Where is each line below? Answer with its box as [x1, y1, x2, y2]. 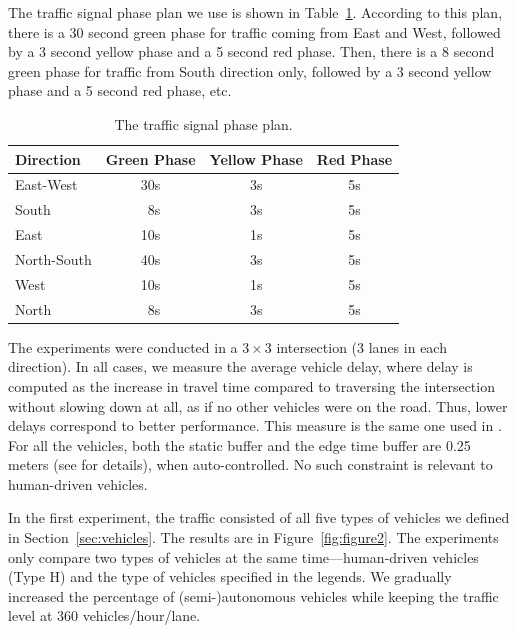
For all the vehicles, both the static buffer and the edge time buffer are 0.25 [8, 434, 471, 455]
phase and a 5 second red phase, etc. [8, 80, 232, 101]
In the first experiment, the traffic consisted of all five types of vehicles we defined [8, 507, 510, 528]
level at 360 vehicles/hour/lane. [8, 605, 201, 626]
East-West [15, 174, 78, 195]
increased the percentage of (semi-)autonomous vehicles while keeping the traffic [8, 585, 499, 606]
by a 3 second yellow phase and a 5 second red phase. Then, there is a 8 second [8, 41, 495, 62]
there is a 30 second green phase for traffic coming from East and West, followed [8, 21, 501, 42]
